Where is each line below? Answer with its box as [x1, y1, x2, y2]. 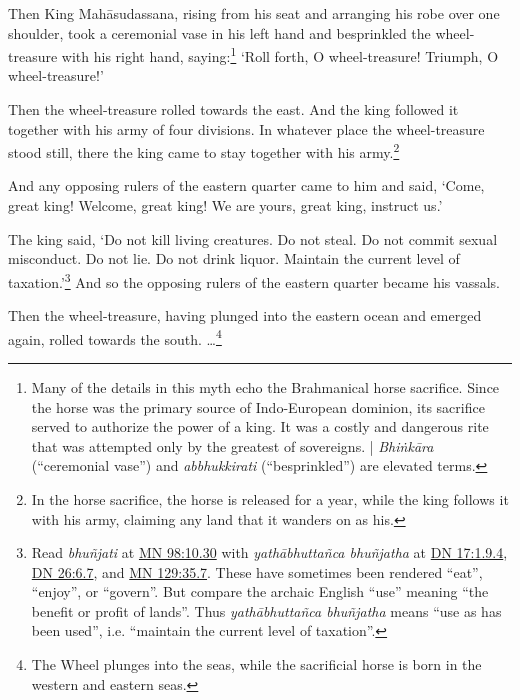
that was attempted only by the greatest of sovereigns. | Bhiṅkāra [31, 435, 434, 456]
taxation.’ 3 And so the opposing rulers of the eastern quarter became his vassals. [8, 268, 500, 292]
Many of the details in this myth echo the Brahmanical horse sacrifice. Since [31, 376, 500, 397]
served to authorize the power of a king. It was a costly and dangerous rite [31, 416, 489, 437]
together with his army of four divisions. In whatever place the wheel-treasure [8, 118, 485, 139]
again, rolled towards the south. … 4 [8, 325, 222, 349]
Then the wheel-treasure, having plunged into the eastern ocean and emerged [8, 305, 482, 326]
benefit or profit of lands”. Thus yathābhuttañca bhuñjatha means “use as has [31, 600, 502, 621]
